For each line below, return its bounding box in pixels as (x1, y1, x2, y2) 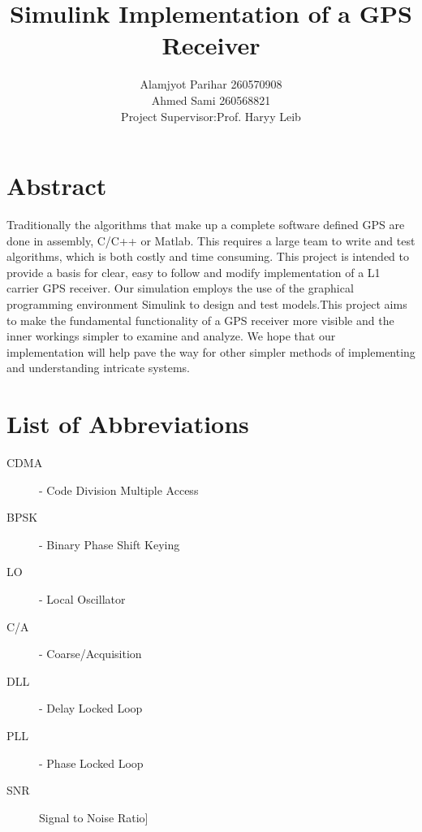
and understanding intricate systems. (6, 359, 190, 376)
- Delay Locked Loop (39, 700, 143, 717)
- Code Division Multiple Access (39, 481, 199, 498)
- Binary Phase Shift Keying (39, 535, 180, 552)
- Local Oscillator (39, 591, 126, 608)
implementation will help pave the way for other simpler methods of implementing (6, 343, 416, 360)
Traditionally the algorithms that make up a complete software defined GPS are (6, 216, 405, 233)
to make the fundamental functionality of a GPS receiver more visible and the (6, 311, 394, 328)
